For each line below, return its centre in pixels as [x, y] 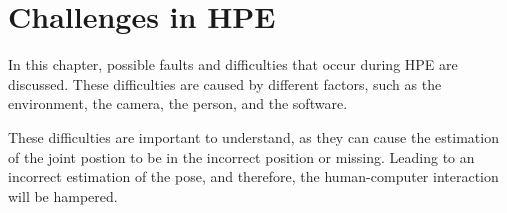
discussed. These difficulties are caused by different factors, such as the [225, 83]
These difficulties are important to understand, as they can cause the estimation [253, 136]
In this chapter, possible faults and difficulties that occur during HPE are [233, 64]
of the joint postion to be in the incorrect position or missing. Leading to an [241, 156]
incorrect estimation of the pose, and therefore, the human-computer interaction [253, 176]
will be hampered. [63, 195]
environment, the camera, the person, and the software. [178, 103]
